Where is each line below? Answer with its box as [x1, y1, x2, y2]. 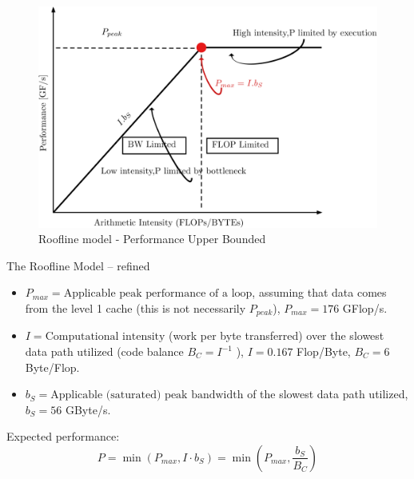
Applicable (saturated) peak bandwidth [50, 389, 244, 401]
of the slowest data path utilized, [247, 385, 408, 402]
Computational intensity [45, 331, 165, 343]
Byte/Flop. [25, 358, 80, 375]
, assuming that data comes [252, 284, 387, 301]
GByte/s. [65, 401, 111, 417]
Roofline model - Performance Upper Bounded [38, 230, 266, 247]
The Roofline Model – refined [6, 257, 150, 273]
